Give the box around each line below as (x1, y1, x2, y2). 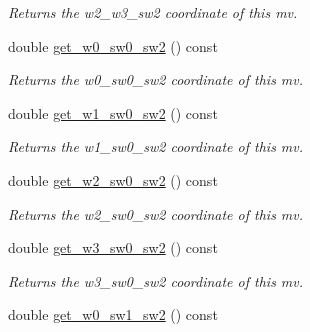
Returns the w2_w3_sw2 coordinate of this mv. (8, 2, 298, 22)
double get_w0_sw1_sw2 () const (8, 304, 218, 325)
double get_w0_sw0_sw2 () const (8, 35, 218, 56)
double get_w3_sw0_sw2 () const (8, 237, 218, 258)
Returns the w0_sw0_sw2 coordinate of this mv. (8, 69, 304, 90)
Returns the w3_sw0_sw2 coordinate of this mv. (8, 270, 304, 291)
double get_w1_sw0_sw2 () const (8, 102, 218, 123)
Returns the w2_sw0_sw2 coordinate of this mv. (8, 203, 304, 224)
